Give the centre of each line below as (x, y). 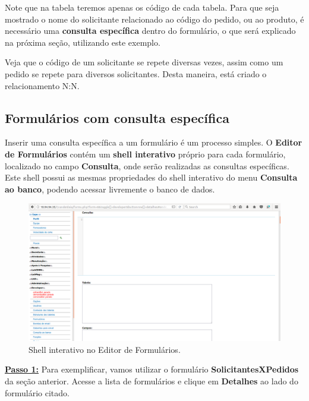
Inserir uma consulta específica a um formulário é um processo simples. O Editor (154, 142)
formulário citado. (37, 392)
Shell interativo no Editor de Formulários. (105, 349)
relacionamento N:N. (42, 85)
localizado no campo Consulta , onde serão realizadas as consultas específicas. (147, 165)
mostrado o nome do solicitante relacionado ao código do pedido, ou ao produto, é (154, 19)
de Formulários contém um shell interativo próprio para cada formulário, (145, 154)
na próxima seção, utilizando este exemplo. (83, 42)
